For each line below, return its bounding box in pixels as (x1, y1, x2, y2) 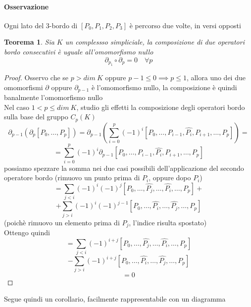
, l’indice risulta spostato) (129, 217, 207, 227)
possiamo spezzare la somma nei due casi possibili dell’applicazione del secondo (4, 162, 244, 173)
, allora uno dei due (186, 72, 246, 82)
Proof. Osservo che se (4, 72, 69, 82)
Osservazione (4, 1, 49, 11)
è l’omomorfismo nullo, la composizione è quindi (91, 82, 237, 92)
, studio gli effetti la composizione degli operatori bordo (76, 102, 245, 112)
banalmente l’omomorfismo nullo (4, 92, 103, 102)
